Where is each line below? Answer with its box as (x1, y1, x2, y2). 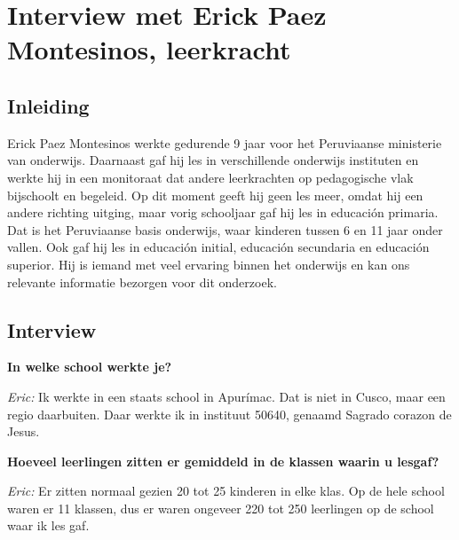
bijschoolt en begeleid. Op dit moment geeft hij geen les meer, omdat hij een (7, 185, 423, 204)
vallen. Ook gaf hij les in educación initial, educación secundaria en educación (7, 238, 430, 256)
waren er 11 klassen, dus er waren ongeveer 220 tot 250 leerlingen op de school (7, 498, 434, 517)
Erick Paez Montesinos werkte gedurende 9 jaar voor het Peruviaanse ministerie (7, 133, 442, 152)
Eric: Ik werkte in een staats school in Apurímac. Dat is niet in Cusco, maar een (7, 387, 446, 405)
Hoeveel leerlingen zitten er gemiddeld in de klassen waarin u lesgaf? (7, 451, 439, 470)
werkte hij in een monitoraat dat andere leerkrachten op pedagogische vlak (7, 168, 414, 186)
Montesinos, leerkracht (7, 31, 291, 67)
